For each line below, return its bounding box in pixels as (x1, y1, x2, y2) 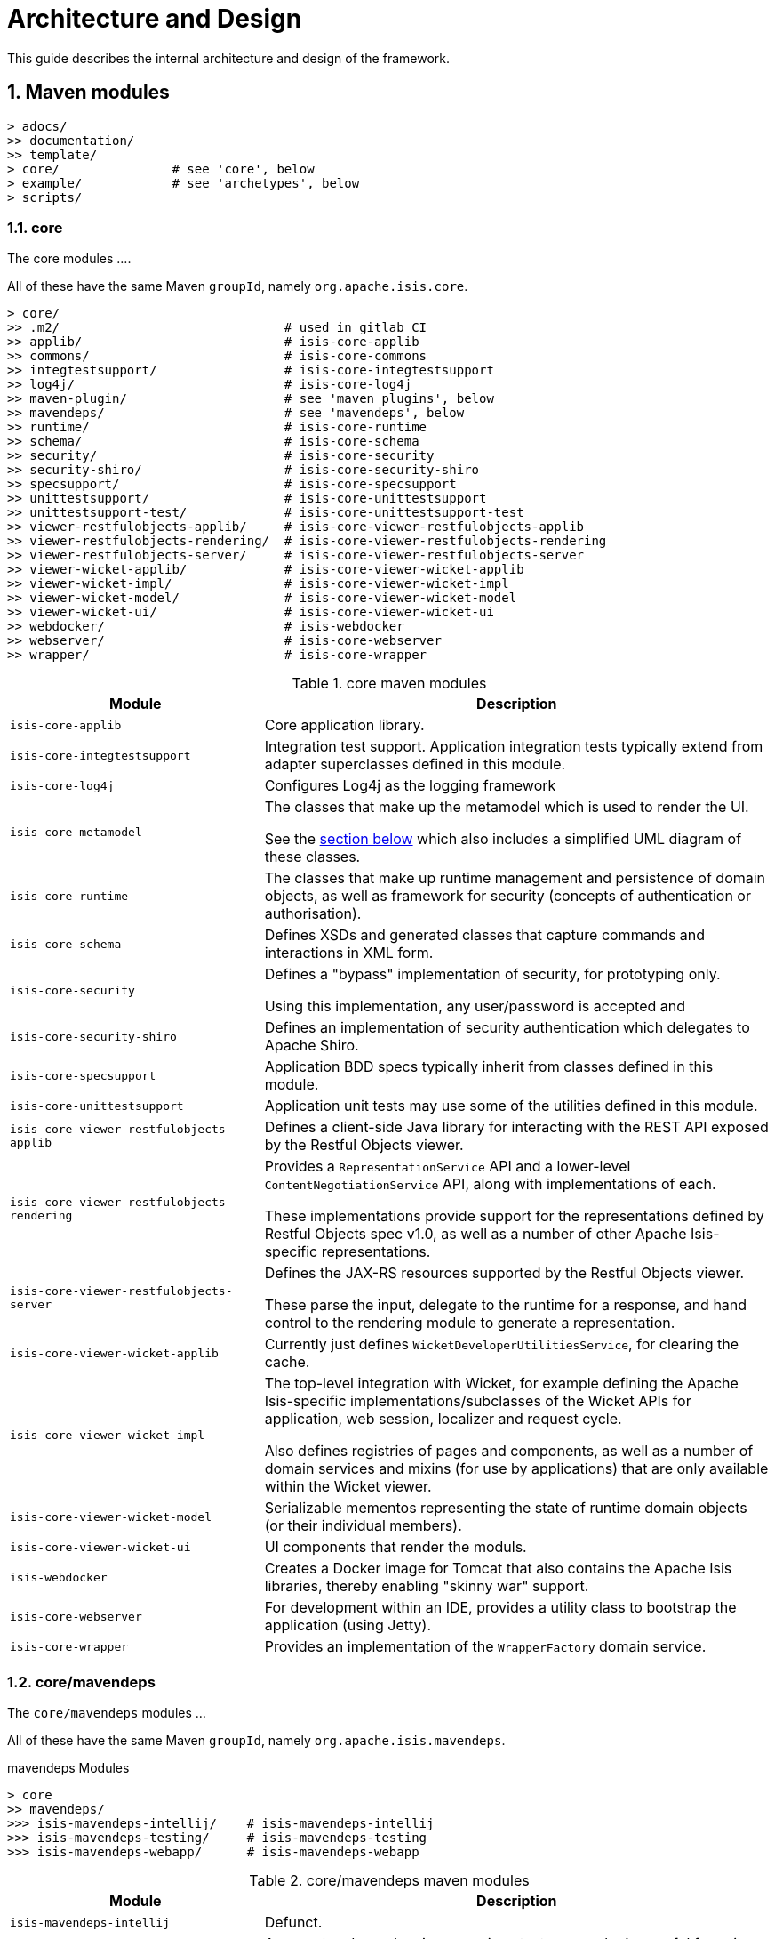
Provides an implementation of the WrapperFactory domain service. (264, 1637, 707, 1656)
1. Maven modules (7, 81, 170, 104)
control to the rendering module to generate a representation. (264, 1314, 675, 1332)
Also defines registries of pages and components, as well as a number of (264, 1442, 754, 1460)
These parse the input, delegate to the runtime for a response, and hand (264, 1296, 747, 1315)
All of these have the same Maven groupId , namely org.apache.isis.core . (7, 278, 468, 294)
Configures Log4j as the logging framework (264, 776, 556, 795)
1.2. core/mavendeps (7, 1672, 156, 1691)
